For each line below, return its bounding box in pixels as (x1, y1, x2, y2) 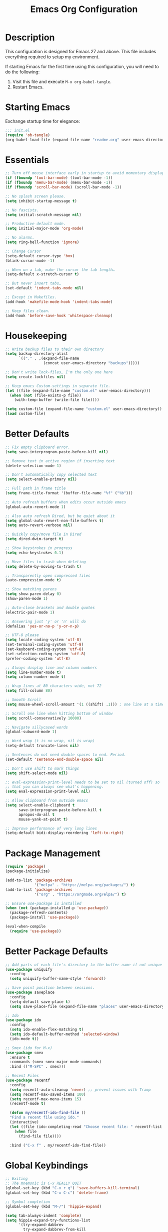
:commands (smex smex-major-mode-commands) (9, 1059, 101, 1065)
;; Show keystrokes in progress (5, 546, 72, 551)
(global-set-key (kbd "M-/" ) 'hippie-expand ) (5, 1204, 101, 1209)
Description (5, 32, 55, 43)
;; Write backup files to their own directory (5, 347, 104, 352)
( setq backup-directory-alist (5, 351, 68, 356)
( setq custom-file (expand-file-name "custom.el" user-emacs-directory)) (5, 406, 162, 412)
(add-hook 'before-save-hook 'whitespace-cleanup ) (5, 313, 113, 318)
